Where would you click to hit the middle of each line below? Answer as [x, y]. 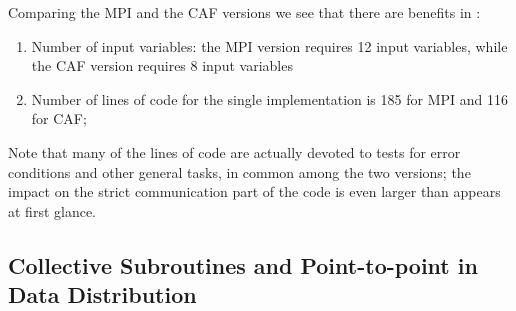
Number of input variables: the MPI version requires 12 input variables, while [269, 45]
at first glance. [52, 210]
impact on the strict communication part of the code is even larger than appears [254, 191]
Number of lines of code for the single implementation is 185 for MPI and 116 [269, 98]
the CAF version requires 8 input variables [162, 65]
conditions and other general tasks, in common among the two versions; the [239, 171]
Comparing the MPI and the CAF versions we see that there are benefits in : [244, 12]
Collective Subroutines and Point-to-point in [243, 264]
